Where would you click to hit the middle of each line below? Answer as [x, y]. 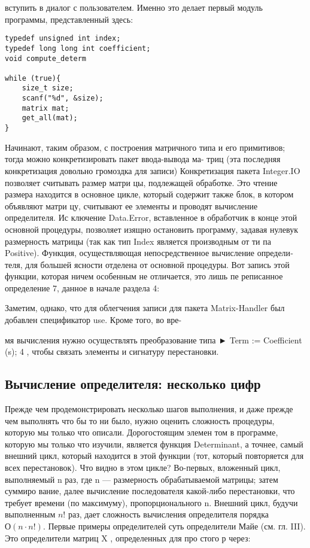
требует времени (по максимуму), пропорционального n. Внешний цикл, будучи [151, 502]
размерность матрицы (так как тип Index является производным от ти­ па [138, 241]
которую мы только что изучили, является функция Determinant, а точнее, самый [154, 444]
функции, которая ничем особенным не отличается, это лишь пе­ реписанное [144, 276]
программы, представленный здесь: [69, 19]
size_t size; [48, 88]
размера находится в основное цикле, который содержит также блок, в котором [149, 194]
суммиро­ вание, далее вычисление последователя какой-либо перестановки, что [150, 491]
